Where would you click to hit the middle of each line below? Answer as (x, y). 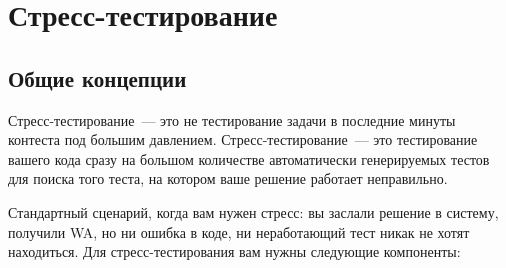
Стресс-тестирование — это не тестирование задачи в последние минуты (232, 119)
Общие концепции (97, 77)
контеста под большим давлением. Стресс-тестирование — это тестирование (243, 139)
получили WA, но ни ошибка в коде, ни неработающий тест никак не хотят (239, 231)
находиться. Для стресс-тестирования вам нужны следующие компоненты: (234, 251)
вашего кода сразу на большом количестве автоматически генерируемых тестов (249, 158)
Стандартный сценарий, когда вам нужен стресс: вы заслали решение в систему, (253, 211)
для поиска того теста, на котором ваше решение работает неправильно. (228, 178)
